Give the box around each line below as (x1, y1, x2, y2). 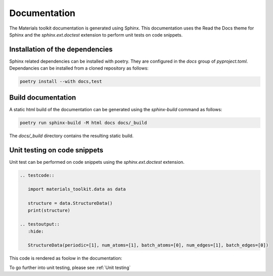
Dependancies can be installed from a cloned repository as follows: (9, 65, 149, 71)
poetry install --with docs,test (20, 79, 102, 85)
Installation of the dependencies (9, 45, 113, 54)
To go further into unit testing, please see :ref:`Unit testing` (9, 264, 131, 270)
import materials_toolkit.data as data (28, 186, 126, 192)
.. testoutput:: (20, 221, 60, 227)
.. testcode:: (20, 172, 55, 178)
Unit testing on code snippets (9, 146, 103, 154)
